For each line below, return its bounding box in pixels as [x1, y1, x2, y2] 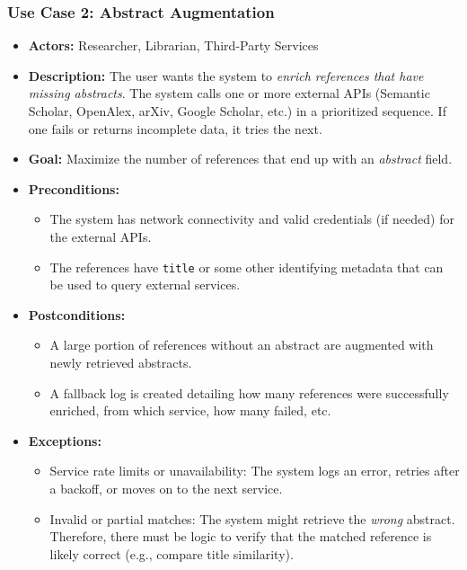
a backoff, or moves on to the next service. [49, 478, 283, 497]
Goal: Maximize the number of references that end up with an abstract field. [28, 149, 453, 168]
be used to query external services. [49, 275, 241, 294]
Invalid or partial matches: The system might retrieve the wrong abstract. [49, 509, 455, 528]
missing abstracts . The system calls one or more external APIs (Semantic [28, 84, 430, 102]
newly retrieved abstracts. [49, 353, 192, 371]
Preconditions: [28, 179, 119, 198]
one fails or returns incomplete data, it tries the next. [28, 119, 322, 138]
